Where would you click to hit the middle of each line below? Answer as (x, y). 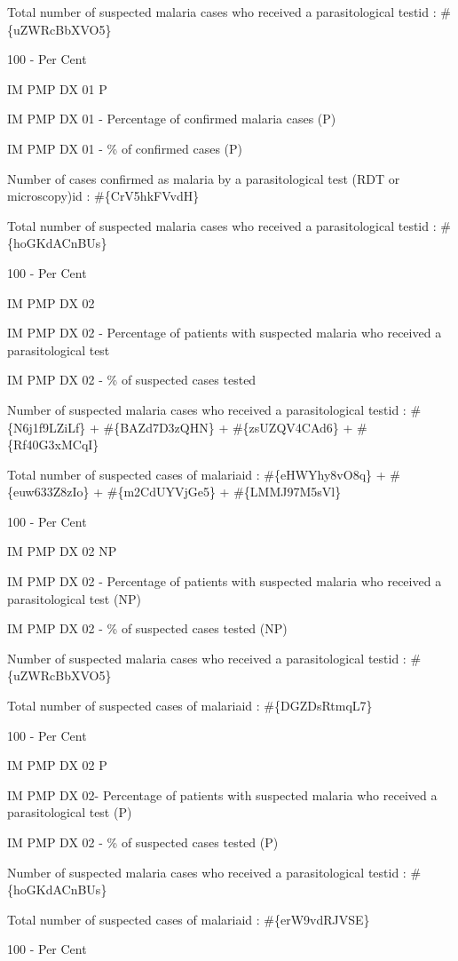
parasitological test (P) (70, 812)
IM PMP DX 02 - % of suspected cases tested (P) (143, 842)
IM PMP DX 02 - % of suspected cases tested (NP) (147, 628)
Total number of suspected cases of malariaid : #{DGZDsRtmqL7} (190, 706)
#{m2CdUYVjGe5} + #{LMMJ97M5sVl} (224, 492)
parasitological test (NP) (74, 598)
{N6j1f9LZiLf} (47, 427)
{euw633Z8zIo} (48, 492)
